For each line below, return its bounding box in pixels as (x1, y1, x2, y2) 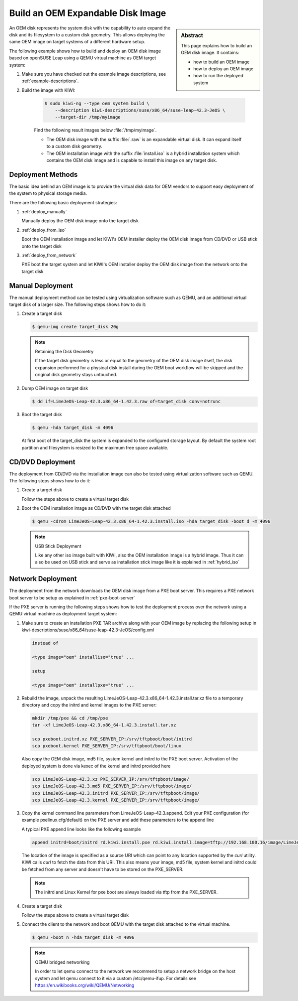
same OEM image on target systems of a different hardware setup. (9, 39, 146, 45)
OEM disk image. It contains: (181, 50, 239, 56)
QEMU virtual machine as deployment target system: (9, 611, 117, 617)
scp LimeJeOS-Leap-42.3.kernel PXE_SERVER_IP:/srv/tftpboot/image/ (32, 797, 200, 803)
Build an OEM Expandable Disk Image (9, 7, 166, 18)
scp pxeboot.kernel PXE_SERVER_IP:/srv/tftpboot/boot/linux (32, 743, 182, 749)
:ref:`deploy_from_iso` (21, 227, 67, 233)
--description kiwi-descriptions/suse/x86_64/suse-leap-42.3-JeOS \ (55, 108, 225, 113)
